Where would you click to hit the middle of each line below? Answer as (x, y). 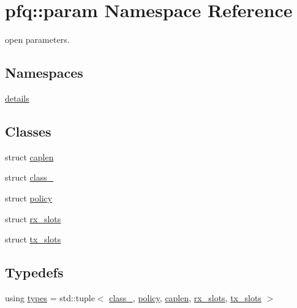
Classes (28, 131)
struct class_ (29, 177)
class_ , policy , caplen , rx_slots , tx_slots (185, 297)
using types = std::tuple (50, 297)
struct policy (29, 197)
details (17, 98)
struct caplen (29, 156)
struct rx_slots (33, 218)
